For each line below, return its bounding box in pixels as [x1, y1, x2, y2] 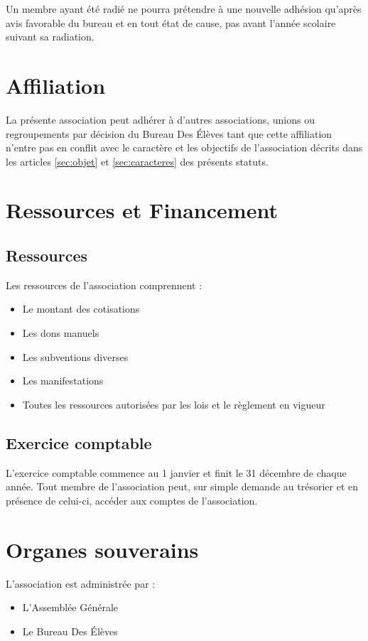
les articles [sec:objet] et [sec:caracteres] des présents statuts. [6, 153, 269, 168]
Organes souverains [6, 534, 199, 564]
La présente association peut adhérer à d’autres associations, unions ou [6, 112, 315, 126]
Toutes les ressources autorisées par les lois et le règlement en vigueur [22, 397, 325, 411]
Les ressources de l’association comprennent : [6, 277, 202, 292]
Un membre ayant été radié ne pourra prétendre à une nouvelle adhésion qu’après [6, 1, 362, 16]
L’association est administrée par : [6, 576, 156, 591]
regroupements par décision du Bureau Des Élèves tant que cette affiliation [6, 126, 332, 141]
